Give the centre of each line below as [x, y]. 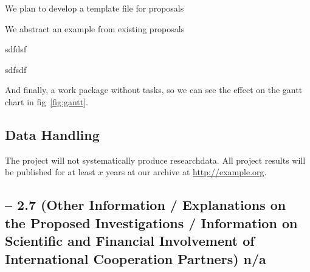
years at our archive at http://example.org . [186, 172]
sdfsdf [16, 69]
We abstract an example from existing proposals [95, 28]
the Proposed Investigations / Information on [151, 222]
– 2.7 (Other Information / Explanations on [146, 205]
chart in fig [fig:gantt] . [46, 101]
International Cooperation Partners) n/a [136, 258]
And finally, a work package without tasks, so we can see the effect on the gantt [154, 90]
